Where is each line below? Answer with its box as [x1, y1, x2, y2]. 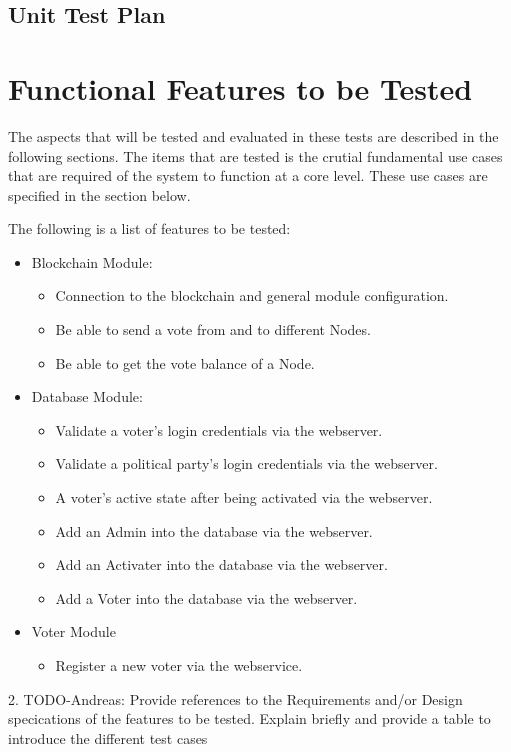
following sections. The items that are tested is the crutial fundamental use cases [8, 145, 503, 166]
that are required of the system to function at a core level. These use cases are [8, 165, 488, 186]
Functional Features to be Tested [8, 67, 473, 108]
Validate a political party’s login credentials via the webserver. [55, 453, 438, 474]
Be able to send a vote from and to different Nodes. [55, 319, 371, 340]
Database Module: [31, 386, 143, 407]
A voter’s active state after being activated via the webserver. [55, 487, 433, 508]
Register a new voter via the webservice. [55, 655, 303, 675]
